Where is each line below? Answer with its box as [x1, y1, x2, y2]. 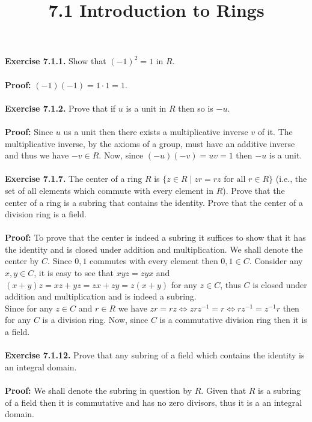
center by [5, 255, 39, 267]
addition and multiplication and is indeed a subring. [5, 290, 197, 303]
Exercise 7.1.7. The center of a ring [5, 172, 142, 185]
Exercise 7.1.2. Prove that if [5, 101, 116, 114]
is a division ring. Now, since [42, 313, 148, 326]
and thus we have [5, 149, 69, 161]
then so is [178, 101, 213, 114]
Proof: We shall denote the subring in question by [5, 384, 192, 396]
